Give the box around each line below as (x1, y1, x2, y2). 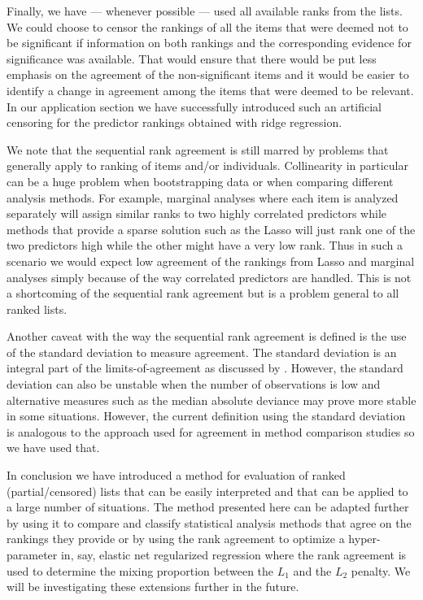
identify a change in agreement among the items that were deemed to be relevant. (7, 81, 414, 98)
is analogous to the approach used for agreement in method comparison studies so (7, 423, 415, 440)
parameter (7, 546, 58, 563)
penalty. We (351, 562, 411, 579)
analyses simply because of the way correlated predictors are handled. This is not (7, 268, 412, 285)
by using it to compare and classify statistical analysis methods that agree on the (7, 514, 412, 531)
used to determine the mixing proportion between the (7, 562, 274, 579)
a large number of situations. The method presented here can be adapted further (7, 498, 409, 515)
